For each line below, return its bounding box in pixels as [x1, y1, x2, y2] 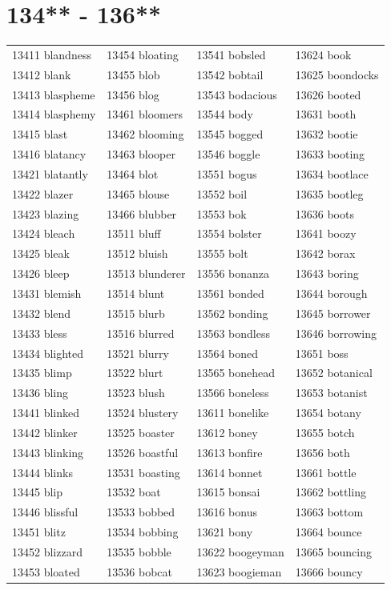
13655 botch [295, 423, 355, 440]
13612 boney [196, 423, 258, 440]
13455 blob [107, 66, 160, 82]
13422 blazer [12, 185, 74, 202]
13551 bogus [196, 165, 257, 182]
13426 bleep [12, 265, 70, 282]
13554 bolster [196, 225, 262, 242]
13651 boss [295, 344, 349, 361]
